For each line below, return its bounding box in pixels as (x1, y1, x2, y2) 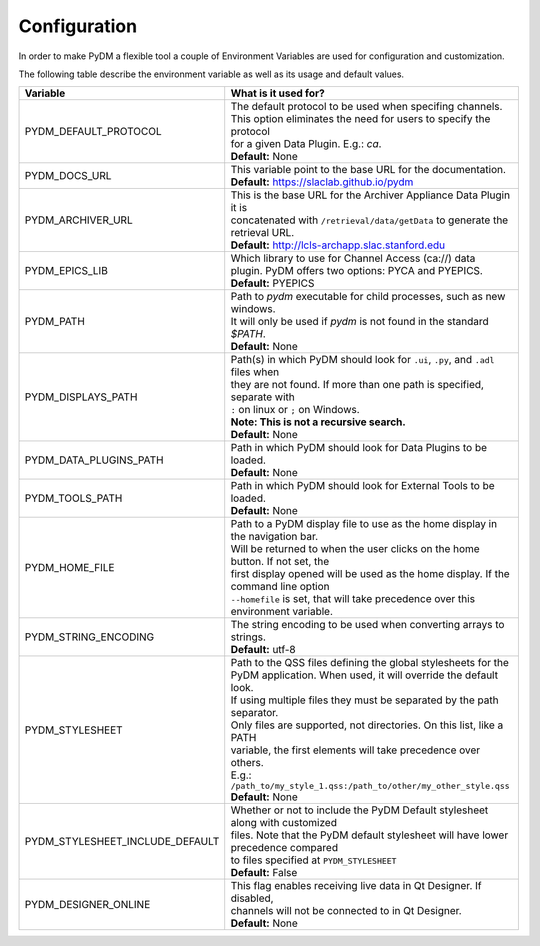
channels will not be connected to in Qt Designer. (230, 904, 462, 918)
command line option (230, 580, 330, 594)
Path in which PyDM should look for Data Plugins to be (230, 441, 488, 455)
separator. (230, 706, 279, 720)
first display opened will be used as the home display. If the (230, 567, 510, 581)
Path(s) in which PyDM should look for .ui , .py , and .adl (230, 353, 495, 367)
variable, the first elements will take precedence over (230, 743, 481, 757)
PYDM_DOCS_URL (24, 169, 112, 183)
